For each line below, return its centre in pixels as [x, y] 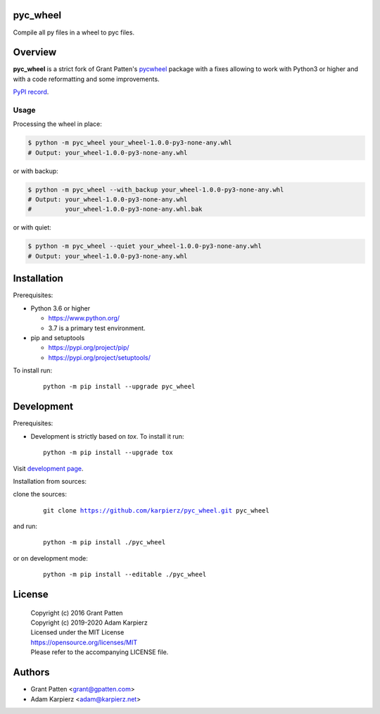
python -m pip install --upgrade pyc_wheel [119, 387]
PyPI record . [31, 92]
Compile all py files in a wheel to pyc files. [74, 32]
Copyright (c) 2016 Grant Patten [77, 613]
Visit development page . [48, 468]
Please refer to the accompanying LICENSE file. [100, 652]
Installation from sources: [50, 481]
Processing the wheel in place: [57, 124]
